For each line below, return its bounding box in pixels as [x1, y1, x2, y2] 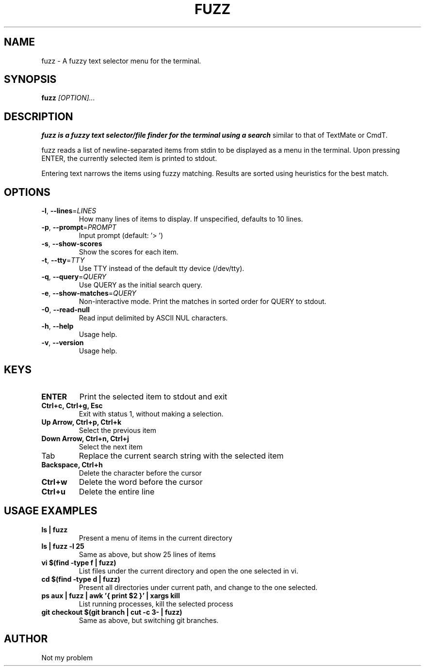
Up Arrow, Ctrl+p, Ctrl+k [41, 417, 122, 426]
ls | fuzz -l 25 [41, 542, 84, 550]
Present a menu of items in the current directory [79, 533, 232, 542]
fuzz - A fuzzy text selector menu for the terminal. [41, 56, 201, 65]
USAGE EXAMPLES [4, 505, 98, 517]
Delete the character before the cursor [79, 468, 202, 477]
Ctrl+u [41, 486, 66, 496]
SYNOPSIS [4, 73, 57, 86]
